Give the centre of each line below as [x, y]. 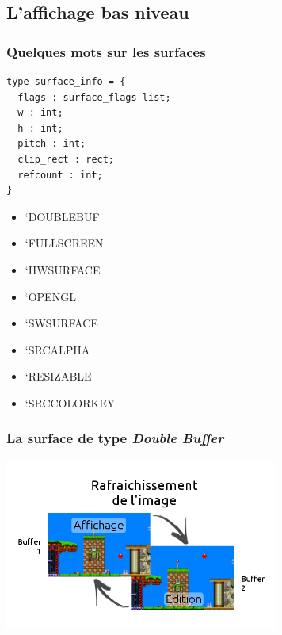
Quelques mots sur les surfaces [106, 51]
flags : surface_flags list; [94, 97]
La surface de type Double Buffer [115, 438]
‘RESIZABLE [58, 376]
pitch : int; [52, 144]
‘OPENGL [50, 296]
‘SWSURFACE [61, 323]
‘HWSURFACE [63, 269]
